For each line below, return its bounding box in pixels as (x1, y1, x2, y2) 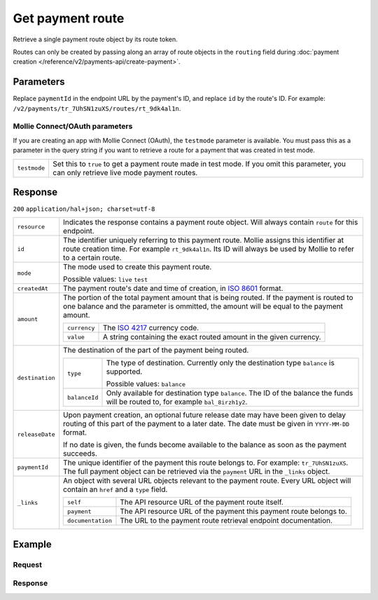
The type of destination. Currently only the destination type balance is (106, 358, 335, 368)
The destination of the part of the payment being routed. (63, 346, 249, 355)
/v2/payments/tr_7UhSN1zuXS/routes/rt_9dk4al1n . (13, 104, 181, 112)
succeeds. (63, 449, 97, 458)
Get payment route (13, 11, 125, 26)
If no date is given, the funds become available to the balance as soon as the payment (63, 440, 346, 450)
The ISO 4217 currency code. (102, 323, 199, 333)
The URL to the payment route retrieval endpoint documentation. (120, 516, 332, 526)
